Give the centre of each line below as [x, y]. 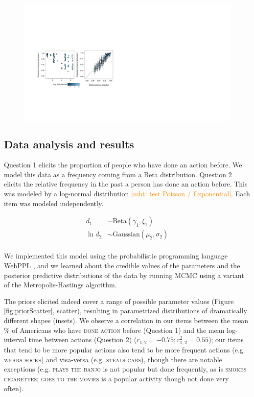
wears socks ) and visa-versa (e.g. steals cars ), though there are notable [113, 359]
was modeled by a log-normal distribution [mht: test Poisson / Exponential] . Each [127, 194]
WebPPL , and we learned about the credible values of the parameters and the [122, 265]
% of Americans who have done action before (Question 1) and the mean [114, 330]
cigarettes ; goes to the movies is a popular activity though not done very [116, 379]
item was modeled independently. [54, 203]
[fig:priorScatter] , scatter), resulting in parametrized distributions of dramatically [126, 311]
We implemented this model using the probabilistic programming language [116, 256]
